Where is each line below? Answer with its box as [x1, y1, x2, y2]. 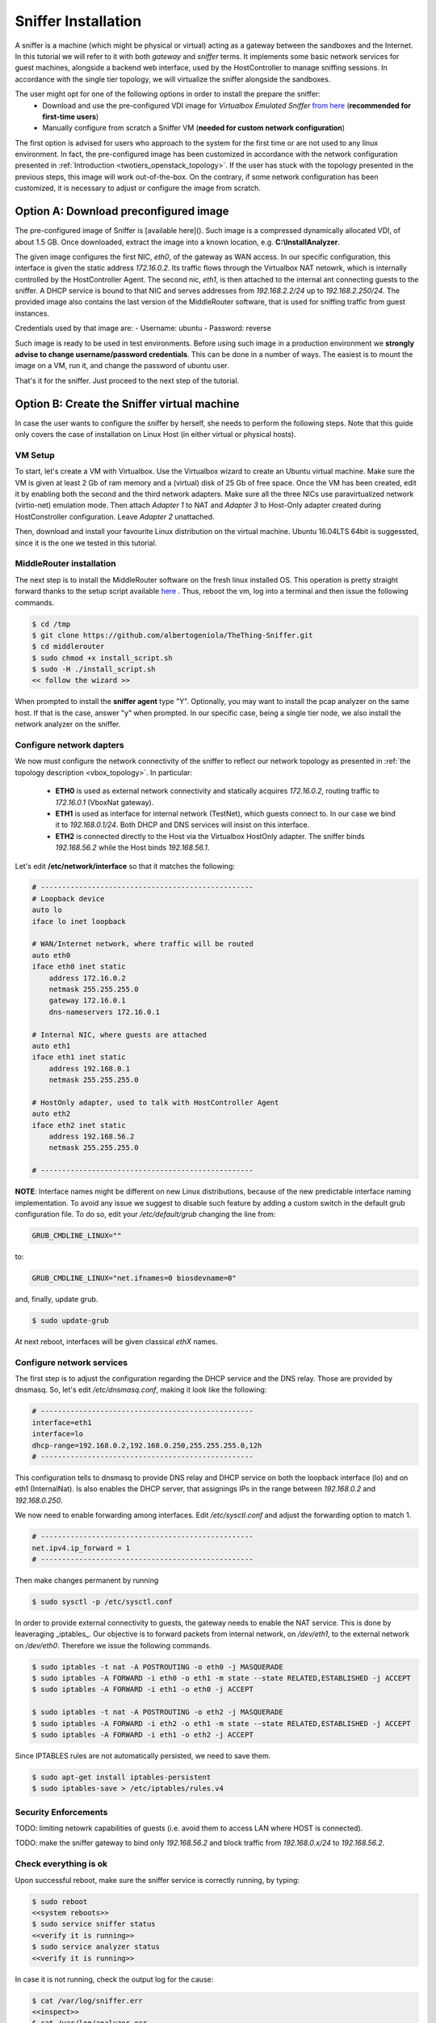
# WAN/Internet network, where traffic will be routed [31, 939, 254, 948]
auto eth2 [31, 1109, 71, 1118]
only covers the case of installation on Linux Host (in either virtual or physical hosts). [15, 430, 296, 439]
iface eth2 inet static [31, 1121, 127, 1130]
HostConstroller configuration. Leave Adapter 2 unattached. [15, 511, 215, 521]
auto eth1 [31, 1041, 71, 1050]
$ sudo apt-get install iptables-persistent [31, 1772, 212, 1782]
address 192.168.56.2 [48, 1132, 135, 1141]
